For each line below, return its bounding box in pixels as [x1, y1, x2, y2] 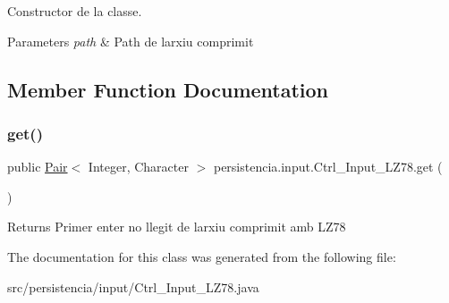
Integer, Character [88, 157, 189, 176]
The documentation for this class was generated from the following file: [7, 247, 396, 265]
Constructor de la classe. [7, 2, 142, 20]
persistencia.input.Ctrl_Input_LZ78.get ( [213, 157, 443, 176]
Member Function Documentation [7, 75, 329, 103]
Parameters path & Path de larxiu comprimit [7, 31, 254, 50]
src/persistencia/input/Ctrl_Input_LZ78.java [7, 277, 259, 296]
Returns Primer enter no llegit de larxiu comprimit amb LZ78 [7, 217, 346, 236]
